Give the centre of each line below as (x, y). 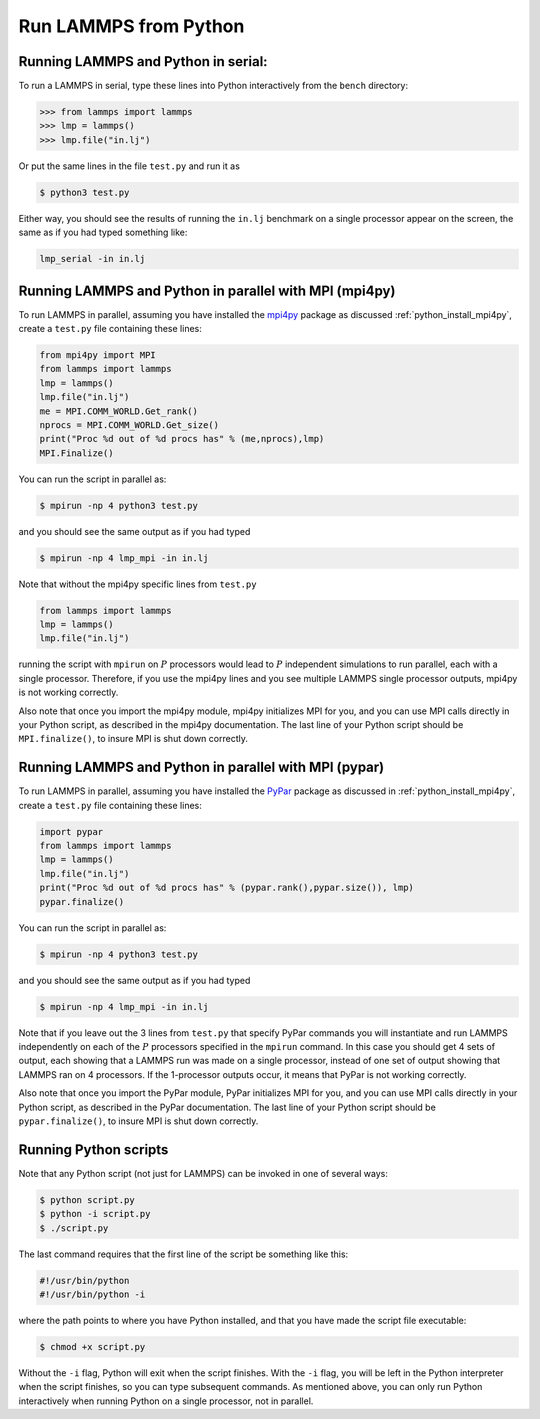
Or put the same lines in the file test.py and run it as (129, 166)
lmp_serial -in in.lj (92, 259)
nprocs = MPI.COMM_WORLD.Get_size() (129, 424)
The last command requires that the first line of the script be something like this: (183, 1254)
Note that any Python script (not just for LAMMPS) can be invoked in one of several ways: (203, 1173)
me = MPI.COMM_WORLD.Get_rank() (119, 411)
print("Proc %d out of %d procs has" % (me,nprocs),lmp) (182, 439)
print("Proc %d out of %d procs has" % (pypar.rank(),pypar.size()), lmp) (227, 888)
